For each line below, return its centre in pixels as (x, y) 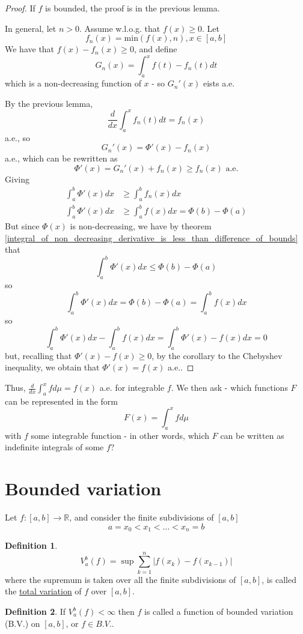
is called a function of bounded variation (219, 611)
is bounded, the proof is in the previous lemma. (133, 8)
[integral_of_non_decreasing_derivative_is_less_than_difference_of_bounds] (151, 237)
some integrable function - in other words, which (120, 435)
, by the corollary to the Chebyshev (217, 355)
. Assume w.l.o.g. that (120, 28)
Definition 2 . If (35, 611)
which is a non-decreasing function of (73, 83)
